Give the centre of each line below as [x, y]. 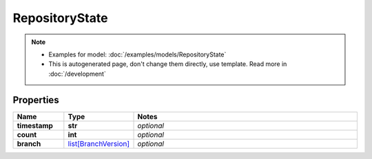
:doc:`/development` [77, 74]
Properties [36, 100]
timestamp [35, 125]
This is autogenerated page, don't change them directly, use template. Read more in [168, 64]
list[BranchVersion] [99, 143]
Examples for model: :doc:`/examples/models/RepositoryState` [137, 54]
